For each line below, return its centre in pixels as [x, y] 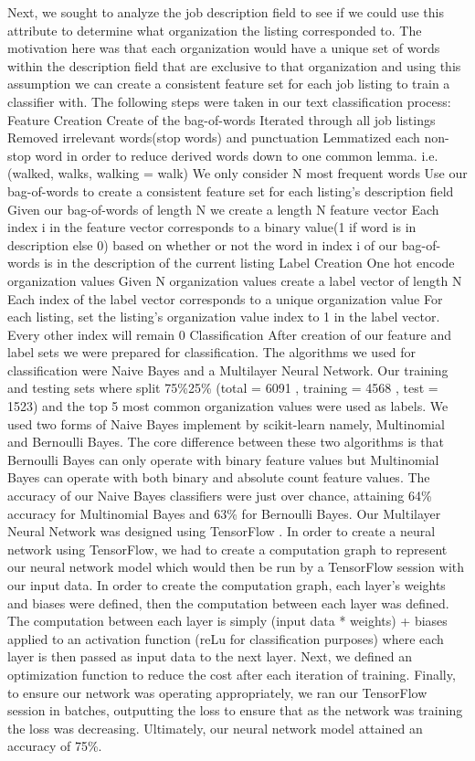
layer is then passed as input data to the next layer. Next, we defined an [210, 656]
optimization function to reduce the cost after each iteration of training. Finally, [232, 674]
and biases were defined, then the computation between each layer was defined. [228, 602]
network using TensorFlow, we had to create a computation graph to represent [227, 549]
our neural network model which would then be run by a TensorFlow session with [236, 567]
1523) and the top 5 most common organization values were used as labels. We [228, 406]
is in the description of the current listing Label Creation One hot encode [249, 263]
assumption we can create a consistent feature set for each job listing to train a [229, 84]
